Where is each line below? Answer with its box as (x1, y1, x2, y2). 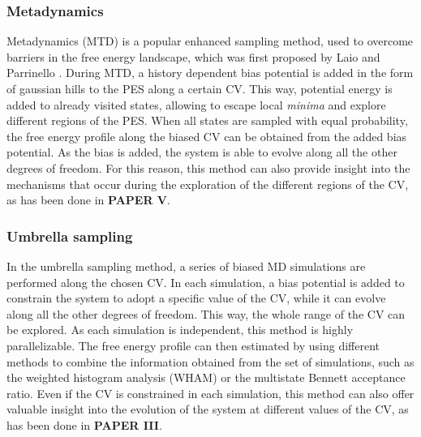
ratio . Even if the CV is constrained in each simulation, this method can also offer (6, 384, 415, 401)
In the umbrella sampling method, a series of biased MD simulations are (6, 257, 366, 274)
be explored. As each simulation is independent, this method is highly (6, 321, 354, 338)
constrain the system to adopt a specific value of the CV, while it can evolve (6, 289, 386, 306)
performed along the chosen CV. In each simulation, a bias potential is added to (6, 273, 405, 290)
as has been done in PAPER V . (6, 191, 170, 208)
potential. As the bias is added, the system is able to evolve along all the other (6, 144, 397, 161)
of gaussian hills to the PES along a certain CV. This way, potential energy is (6, 80, 393, 96)
